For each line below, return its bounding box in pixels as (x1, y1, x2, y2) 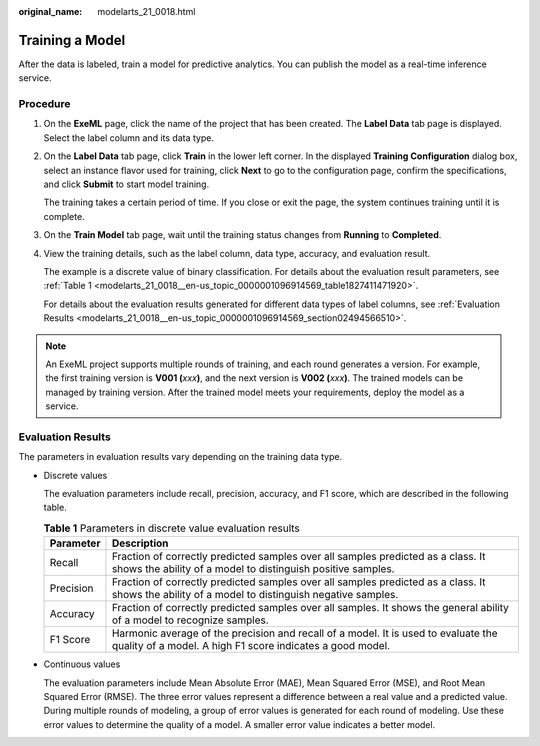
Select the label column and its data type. (43, 131, 215, 144)
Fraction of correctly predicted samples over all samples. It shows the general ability (111, 601, 509, 615)
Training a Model (18, 31, 126, 49)
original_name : (18, 6, 83, 17)
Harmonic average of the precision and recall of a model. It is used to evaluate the (111, 626, 499, 640)
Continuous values (43, 658, 121, 670)
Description (111, 536, 169, 550)
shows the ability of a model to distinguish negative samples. (111, 588, 399, 602)
